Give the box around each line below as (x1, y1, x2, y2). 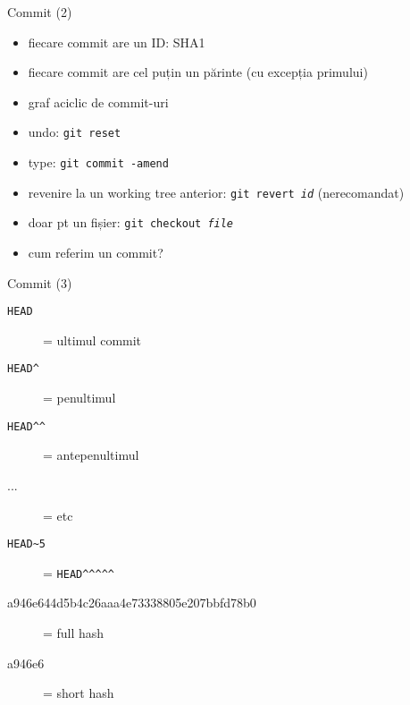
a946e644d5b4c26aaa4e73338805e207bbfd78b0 (7, 593, 256, 612)
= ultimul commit (43, 330, 142, 349)
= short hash (43, 684, 114, 702)
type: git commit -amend (28, 153, 169, 172)
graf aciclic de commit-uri (28, 92, 169, 111)
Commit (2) (7, 3, 72, 21)
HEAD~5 (7, 538, 46, 551)
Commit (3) (7, 273, 72, 292)
